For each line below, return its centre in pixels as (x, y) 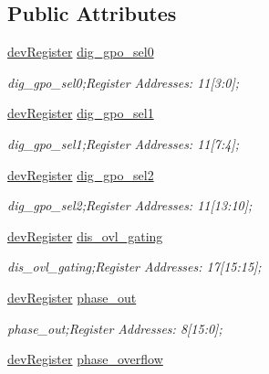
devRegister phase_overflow (85, 359)
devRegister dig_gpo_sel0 (81, 52)
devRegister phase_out (72, 297)
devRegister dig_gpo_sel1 (81, 113)
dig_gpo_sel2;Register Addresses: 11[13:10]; (130, 205)
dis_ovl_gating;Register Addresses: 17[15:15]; (134, 267)
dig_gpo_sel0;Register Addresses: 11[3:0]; (123, 82)
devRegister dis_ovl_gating (85, 235)
